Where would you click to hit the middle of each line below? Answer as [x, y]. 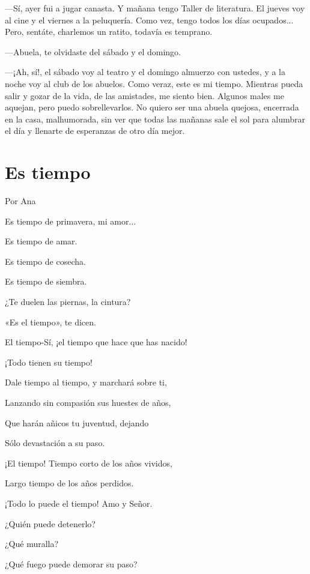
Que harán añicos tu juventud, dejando [77, 422]
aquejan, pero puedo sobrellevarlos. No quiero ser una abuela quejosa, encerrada [152, 107]
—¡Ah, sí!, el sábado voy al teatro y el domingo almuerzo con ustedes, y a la [145, 72]
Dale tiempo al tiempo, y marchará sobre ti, [86, 382]
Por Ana [20, 201]
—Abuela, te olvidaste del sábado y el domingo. [93, 51]
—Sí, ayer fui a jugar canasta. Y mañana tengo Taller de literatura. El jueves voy [155, 8]
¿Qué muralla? [32, 544]
